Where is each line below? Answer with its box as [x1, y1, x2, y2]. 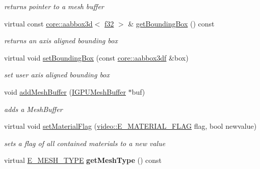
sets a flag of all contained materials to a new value [4, 137, 166, 148]
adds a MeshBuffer [4, 103, 63, 114]
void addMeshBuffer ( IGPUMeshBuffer [4, 86, 126, 97]
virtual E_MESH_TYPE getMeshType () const [4, 155, 162, 165]
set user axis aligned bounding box [4, 69, 110, 80]
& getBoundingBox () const [128, 18, 215, 29]
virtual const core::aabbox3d [4, 18, 93, 29]
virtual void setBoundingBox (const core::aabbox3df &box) [4, 52, 189, 63]
